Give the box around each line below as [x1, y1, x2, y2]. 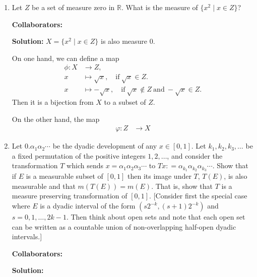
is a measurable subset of [26, 171, 103, 181]
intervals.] [12, 231, 42, 242]
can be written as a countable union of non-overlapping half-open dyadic [12, 221, 236, 232]
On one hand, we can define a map [12, 52, 119, 63]
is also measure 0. [101, 36, 155, 46]
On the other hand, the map [12, 113, 100, 124]
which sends [67, 160, 103, 171]
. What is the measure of [121, 2, 198, 12]
